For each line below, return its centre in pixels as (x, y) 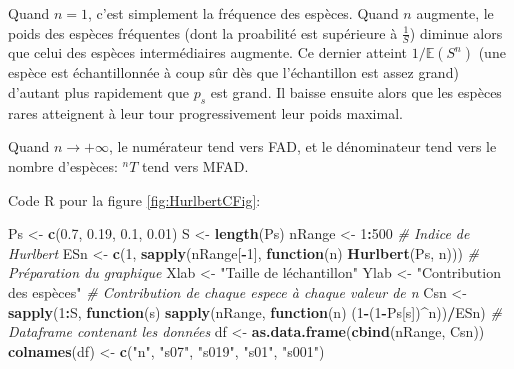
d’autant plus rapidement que (98, 92)
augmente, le (455, 13)
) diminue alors (456, 32)
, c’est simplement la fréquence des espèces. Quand (243, 13)
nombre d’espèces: (63, 166)
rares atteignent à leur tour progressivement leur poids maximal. (205, 112)
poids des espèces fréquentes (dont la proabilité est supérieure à (203, 32)
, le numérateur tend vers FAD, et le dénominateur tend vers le (302, 146)
